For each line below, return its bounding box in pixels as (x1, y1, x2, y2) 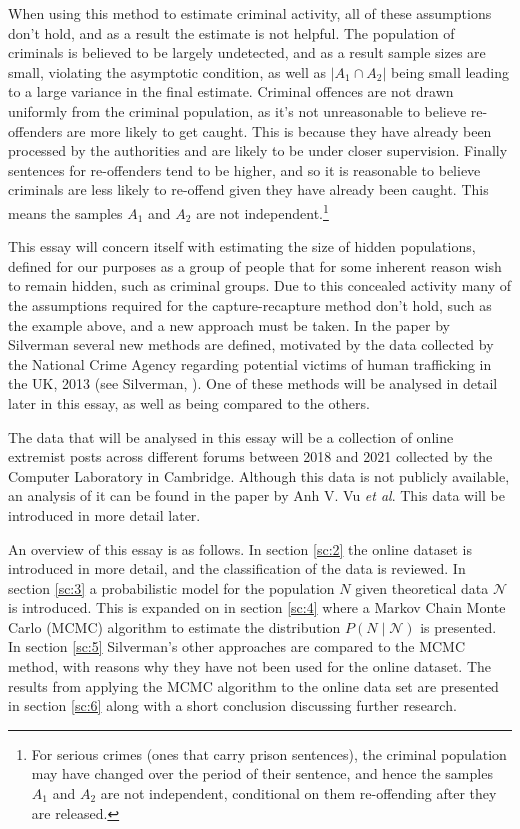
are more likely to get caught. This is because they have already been (66, 120, 492, 141)
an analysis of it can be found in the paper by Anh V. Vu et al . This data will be (8, 485, 505, 506)
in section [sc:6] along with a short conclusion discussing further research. (8, 695, 457, 716)
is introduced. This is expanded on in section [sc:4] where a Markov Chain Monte (8, 597, 506, 618)
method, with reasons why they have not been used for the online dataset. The (8, 656, 491, 677)
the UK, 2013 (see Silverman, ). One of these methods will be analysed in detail (8, 373, 498, 394)
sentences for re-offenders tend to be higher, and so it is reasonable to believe (8, 159, 481, 180)
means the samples (8, 202, 123, 223)
